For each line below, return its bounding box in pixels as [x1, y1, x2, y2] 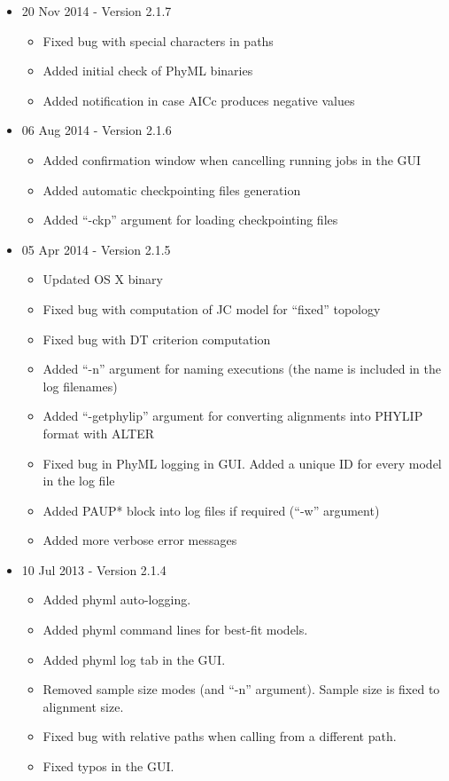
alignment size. [43, 697, 124, 715]
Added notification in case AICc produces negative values [43, 91, 355, 109]
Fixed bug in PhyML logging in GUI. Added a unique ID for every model [43, 454, 442, 472]
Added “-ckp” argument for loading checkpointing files [43, 210, 338, 229]
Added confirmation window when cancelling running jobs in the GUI [43, 150, 422, 169]
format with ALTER [43, 423, 155, 442]
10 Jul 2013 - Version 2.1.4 [21, 560, 166, 579]
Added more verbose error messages [43, 531, 237, 549]
